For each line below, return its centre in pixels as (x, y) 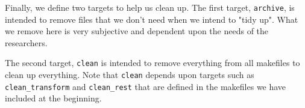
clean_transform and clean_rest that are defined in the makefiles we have (146, 86)
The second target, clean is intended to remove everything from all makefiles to (152, 63)
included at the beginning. (53, 98)
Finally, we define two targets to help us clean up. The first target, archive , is (150, 7)
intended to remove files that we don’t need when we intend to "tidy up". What (152, 19)
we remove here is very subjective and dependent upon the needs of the (137, 31)
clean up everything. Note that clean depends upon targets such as (130, 75)
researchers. (26, 42)
